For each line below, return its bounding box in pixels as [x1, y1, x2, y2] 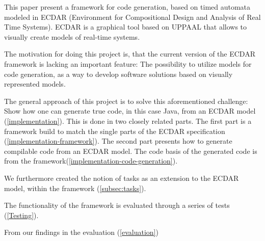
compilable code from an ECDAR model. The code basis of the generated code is [4, 145, 257, 156]
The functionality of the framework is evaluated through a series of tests [4, 200, 230, 210]
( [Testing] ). [4, 209, 39, 220]
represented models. [4, 78, 66, 89]
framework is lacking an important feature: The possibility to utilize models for [4, 58, 252, 69]
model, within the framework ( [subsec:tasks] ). [4, 182, 146, 193]
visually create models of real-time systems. [4, 31, 140, 42]
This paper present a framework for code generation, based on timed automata [4, 2, 251, 12]
